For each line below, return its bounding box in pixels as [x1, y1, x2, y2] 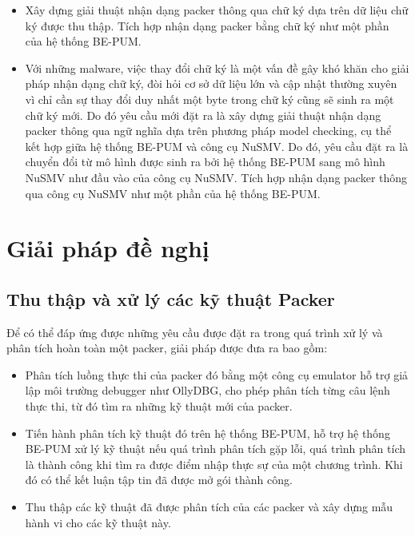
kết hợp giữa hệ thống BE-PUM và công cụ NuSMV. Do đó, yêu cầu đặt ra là [25, 137, 409, 154]
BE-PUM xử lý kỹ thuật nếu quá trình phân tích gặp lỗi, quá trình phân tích [25, 440, 405, 457]
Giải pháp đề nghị [6, 232, 209, 264]
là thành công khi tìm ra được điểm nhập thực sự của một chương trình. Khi [25, 455, 403, 472]
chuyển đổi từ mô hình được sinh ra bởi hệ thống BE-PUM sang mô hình [25, 153, 385, 170]
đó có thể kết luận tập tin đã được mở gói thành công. [25, 471, 293, 488]
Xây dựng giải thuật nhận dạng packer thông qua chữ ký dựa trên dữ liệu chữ [25, 2, 409, 18]
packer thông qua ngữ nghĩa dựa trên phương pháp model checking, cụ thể [25, 122, 392, 139]
